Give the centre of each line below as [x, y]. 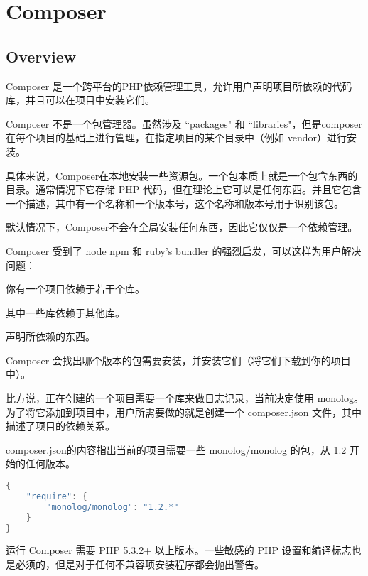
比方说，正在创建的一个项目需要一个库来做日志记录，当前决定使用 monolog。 [185, 398]
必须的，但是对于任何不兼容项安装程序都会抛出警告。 [140, 564]
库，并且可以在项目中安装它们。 [80, 100]
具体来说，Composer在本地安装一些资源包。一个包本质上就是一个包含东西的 [182, 175]
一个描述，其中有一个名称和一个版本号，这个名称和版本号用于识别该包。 [175, 203]
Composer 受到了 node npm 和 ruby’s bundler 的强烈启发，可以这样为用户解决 [184, 250]
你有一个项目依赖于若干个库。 [75, 289]
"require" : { [56, 496]
